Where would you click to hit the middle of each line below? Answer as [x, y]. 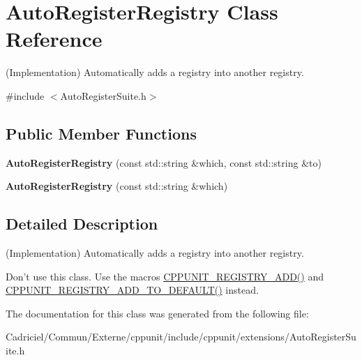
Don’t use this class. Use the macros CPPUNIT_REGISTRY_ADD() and [165, 276]
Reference [54, 39]
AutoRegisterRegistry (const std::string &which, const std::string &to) [164, 162]
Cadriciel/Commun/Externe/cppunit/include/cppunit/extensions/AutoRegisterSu [181, 337]
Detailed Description [82, 224]
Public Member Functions [101, 133]
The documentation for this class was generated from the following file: [157, 313]
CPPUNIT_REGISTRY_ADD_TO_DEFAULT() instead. [132, 290]
